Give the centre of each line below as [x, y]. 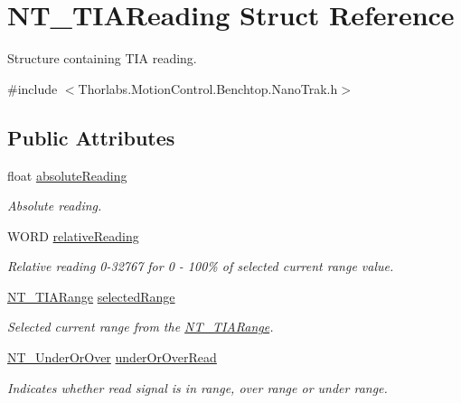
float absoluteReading [67, 175]
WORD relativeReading [73, 235]
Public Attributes [91, 137]
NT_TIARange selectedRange [91, 296]
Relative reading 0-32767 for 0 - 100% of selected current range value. [201, 266]
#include [33, 88]
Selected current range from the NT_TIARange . [141, 327]
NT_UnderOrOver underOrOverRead [112, 357]
